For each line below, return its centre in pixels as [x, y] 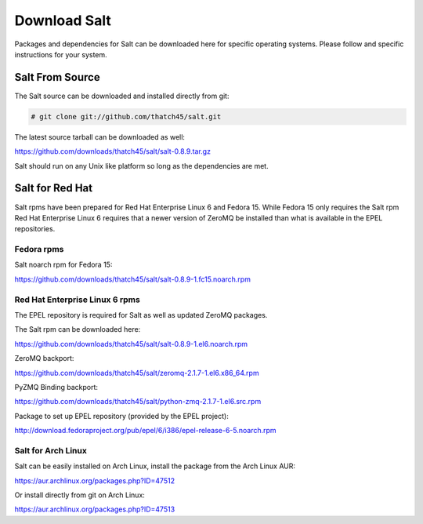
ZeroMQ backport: [44, 358]
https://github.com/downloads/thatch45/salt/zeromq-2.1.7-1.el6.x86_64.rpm [137, 373]
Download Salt [63, 20]
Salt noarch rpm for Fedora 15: [63, 265]
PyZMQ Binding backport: [56, 387]
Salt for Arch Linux [51, 450]
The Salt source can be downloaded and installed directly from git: [122, 96]
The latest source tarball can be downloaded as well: [100, 136]
